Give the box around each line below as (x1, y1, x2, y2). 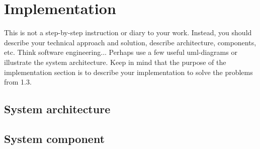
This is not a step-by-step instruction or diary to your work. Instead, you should (4, 27, 252, 38)
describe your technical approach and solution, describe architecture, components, (4, 37, 256, 47)
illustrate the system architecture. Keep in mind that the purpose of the (4, 56, 226, 67)
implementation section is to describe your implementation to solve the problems (4, 66, 253, 77)
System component (4, 130, 105, 146)
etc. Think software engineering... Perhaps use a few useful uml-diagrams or (4, 47, 237, 57)
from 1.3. (4, 77, 32, 87)
